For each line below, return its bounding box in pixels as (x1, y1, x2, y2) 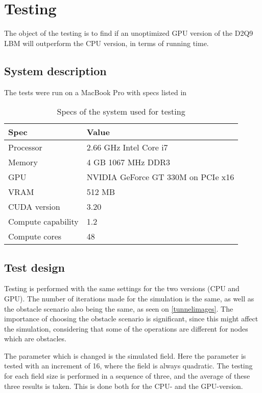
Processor (8, 141, 42, 154)
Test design (4, 259, 65, 275)
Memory (8, 156, 38, 168)
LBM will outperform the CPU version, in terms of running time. (4, 37, 209, 48)
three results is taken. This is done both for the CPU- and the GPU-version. (4, 380, 243, 391)
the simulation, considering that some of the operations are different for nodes (4, 323, 248, 334)
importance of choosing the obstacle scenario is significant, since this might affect (4, 313, 258, 324)
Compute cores (8, 230, 62, 243)
